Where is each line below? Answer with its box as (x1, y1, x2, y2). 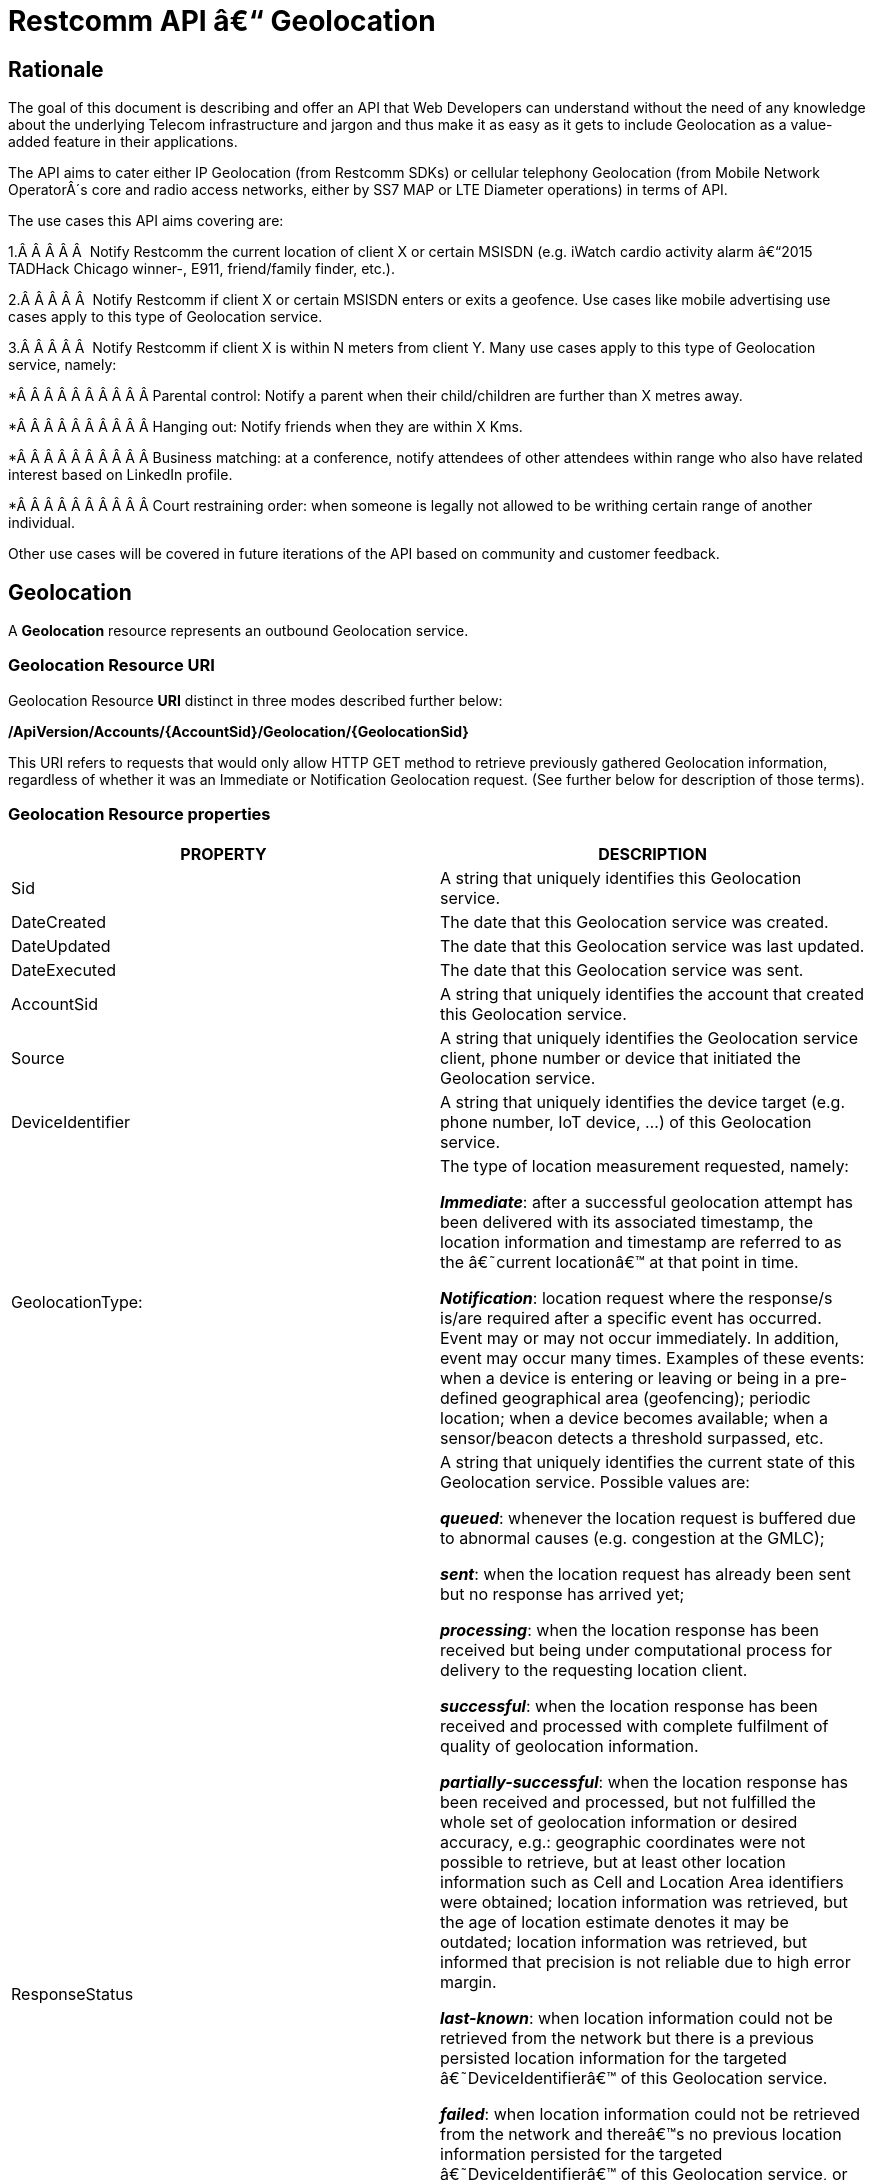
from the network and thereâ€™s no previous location (440, 2123, 842, 2144)
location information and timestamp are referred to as (440, 1231, 842, 1252)
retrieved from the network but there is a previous (440, 2027, 815, 2048)
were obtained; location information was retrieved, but (440, 1891, 848, 1912)
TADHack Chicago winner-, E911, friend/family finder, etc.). (8, 260, 395, 278)
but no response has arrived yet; (440, 1583, 685, 1604)
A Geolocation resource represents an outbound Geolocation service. (8, 622, 469, 640)
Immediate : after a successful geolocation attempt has (440, 1191, 854, 1212)
